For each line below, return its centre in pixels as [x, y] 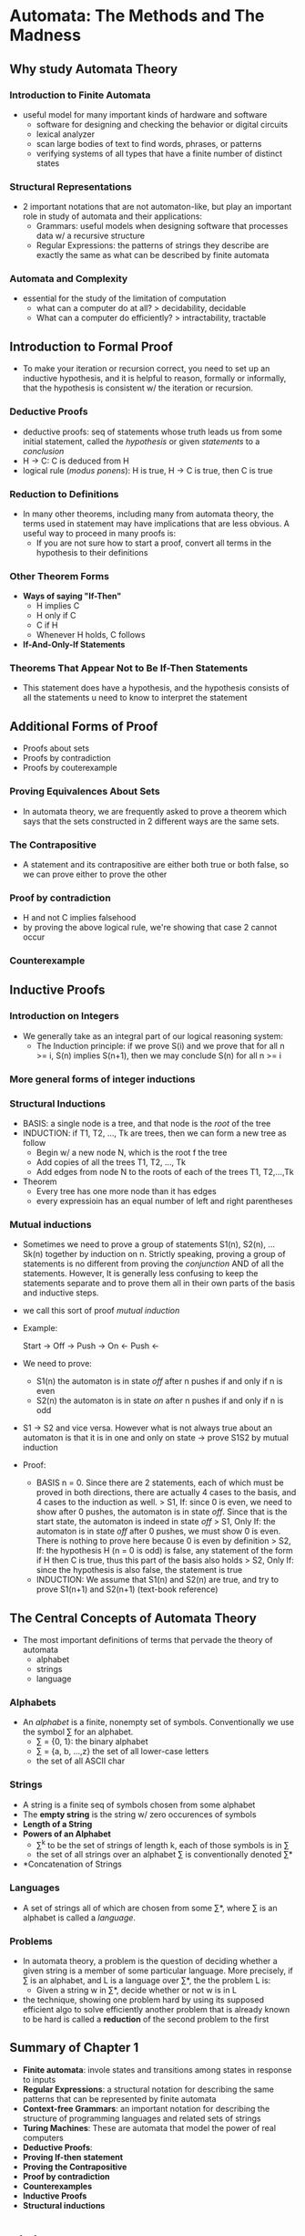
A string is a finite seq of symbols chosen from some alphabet [139, 1804]
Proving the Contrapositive [75, 2167]
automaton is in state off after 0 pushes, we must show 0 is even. [158, 1531]
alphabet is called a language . [79, 1918]
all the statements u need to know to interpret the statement [135, 698]
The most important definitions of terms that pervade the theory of [147, 1640]
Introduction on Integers [65, 1016]
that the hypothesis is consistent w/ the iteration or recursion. [137, 388]
